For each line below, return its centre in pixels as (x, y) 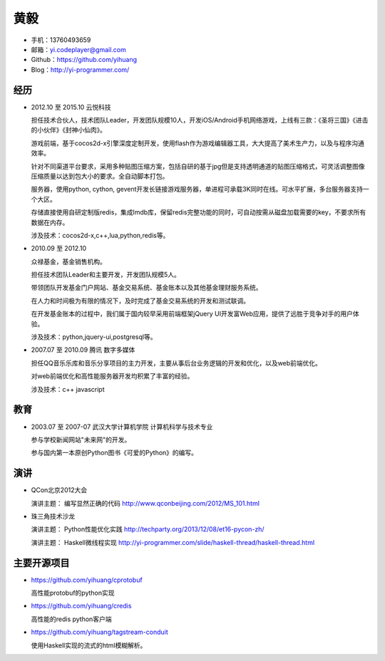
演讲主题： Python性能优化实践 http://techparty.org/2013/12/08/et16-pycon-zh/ (148, 529)
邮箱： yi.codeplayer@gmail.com (78, 49)
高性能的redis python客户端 (71, 619)
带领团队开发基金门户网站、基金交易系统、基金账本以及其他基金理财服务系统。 (147, 288)
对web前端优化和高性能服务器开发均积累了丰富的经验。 (112, 376)
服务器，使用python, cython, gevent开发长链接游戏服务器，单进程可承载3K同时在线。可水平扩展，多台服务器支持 (197, 189)
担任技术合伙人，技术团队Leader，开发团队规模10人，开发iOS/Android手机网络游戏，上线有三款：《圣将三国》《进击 (200, 120)
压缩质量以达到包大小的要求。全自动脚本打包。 (100, 176)
